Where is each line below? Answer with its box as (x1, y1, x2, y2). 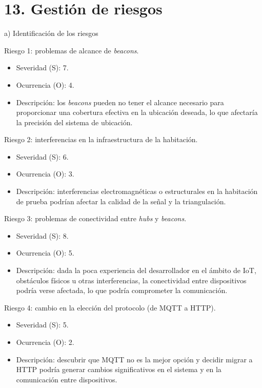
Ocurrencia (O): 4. (16, 79, 74, 90)
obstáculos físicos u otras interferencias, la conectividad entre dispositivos (16, 275, 247, 285)
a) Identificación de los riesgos (4, 28, 98, 38)
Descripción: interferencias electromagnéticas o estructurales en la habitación (16, 186, 258, 197)
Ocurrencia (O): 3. (16, 168, 74, 179)
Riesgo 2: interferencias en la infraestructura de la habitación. (4, 134, 198, 145)
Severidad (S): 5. (16, 319, 69, 330)
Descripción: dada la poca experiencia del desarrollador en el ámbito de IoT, (16, 265, 256, 276)
